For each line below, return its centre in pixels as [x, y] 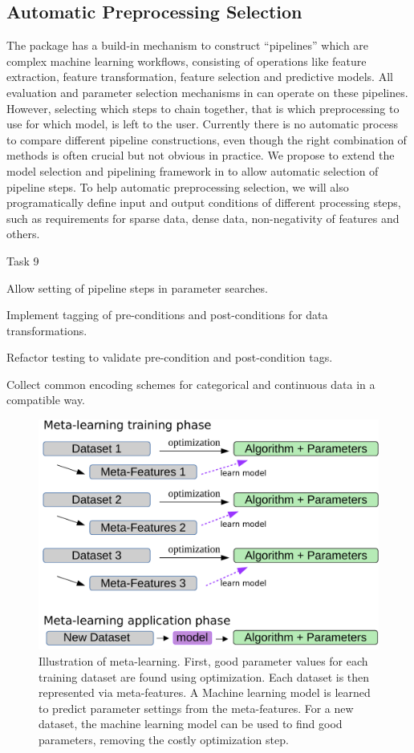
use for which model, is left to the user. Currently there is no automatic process [202, 124]
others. [23, 234]
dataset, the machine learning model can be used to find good [191, 724]
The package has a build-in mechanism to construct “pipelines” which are [188, 45]
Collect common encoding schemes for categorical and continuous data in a [191, 384]
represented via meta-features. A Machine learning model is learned [205, 692]
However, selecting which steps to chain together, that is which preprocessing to [203, 108]
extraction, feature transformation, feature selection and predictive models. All [200, 77]
